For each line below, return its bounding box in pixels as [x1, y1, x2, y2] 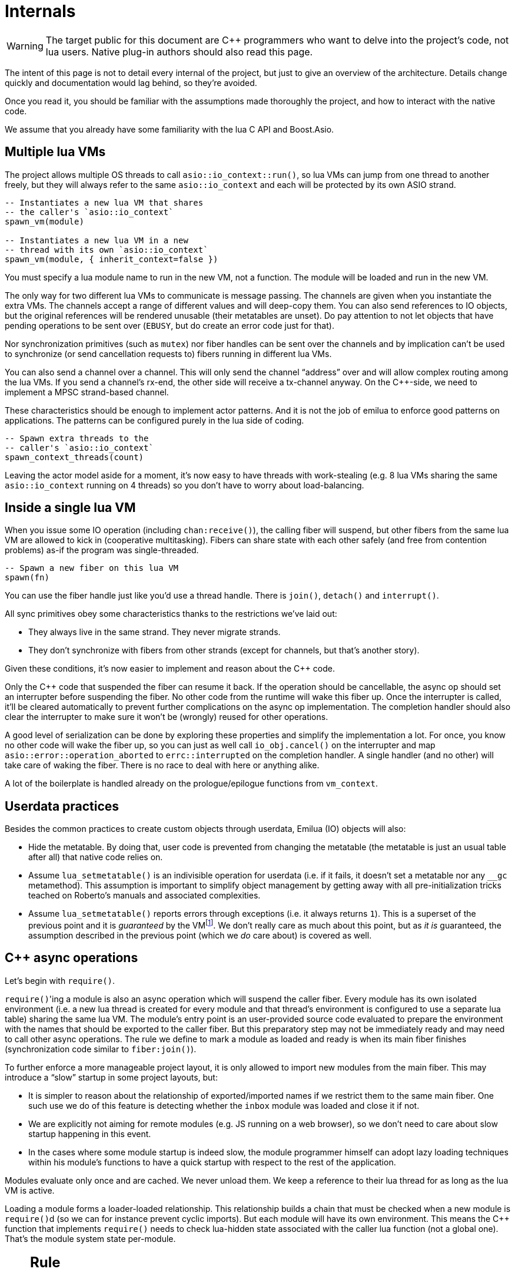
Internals [5, 1, 76, 21]
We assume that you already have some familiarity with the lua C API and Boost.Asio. [5, 124, 334, 134]
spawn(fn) [5, 573, 49, 583]
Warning [6, 39, 44, 52]
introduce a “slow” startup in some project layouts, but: [5, 1072, 218, 1082]
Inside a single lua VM [5, 500, 136, 516]
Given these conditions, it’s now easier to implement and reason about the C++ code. [5, 663, 335, 674]
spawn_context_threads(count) [5, 452, 144, 462]
